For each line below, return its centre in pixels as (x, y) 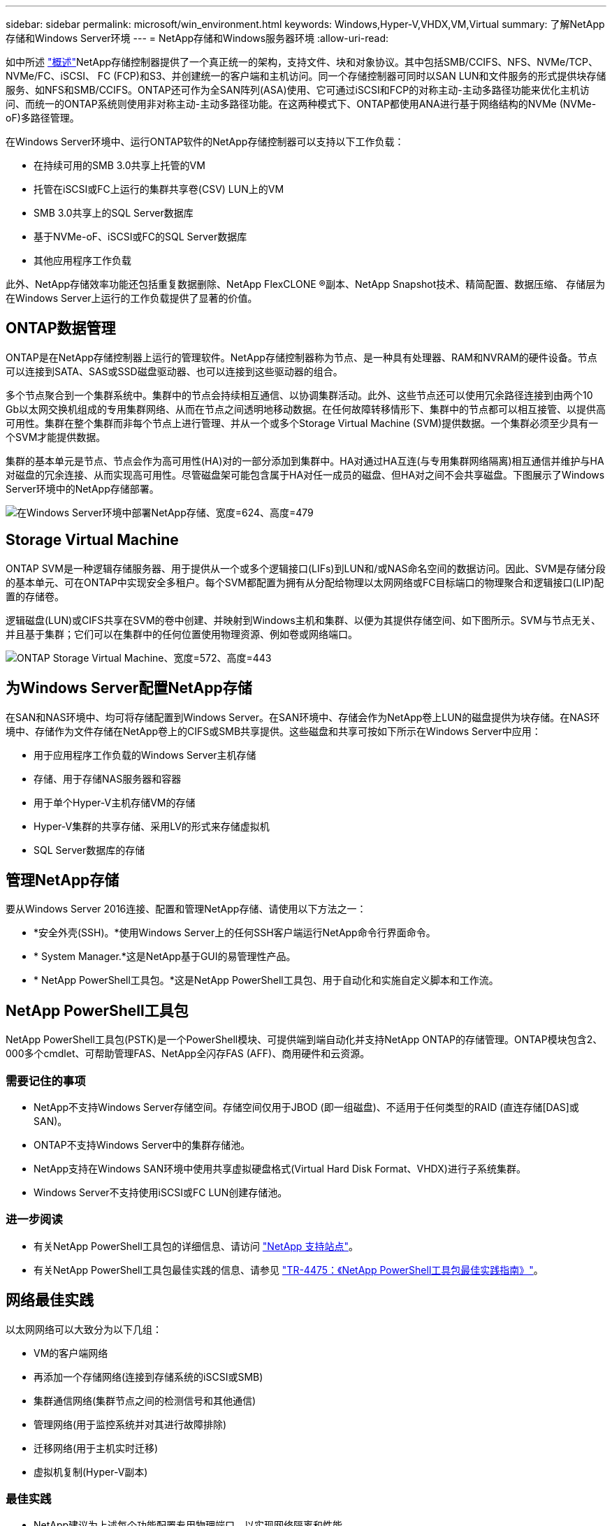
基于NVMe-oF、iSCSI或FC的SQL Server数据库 (140, 237)
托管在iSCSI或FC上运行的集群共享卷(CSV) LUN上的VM (159, 189)
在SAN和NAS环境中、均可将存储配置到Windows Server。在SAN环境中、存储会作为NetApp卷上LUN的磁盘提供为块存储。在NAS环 (303, 717)
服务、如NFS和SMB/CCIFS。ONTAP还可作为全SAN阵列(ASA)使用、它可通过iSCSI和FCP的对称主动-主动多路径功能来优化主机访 (298, 90)
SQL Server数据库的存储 (89, 850)
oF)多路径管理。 (43, 118)
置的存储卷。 (35, 596)
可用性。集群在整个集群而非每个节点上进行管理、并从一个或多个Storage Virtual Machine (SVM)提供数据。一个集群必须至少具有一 (302, 423)
